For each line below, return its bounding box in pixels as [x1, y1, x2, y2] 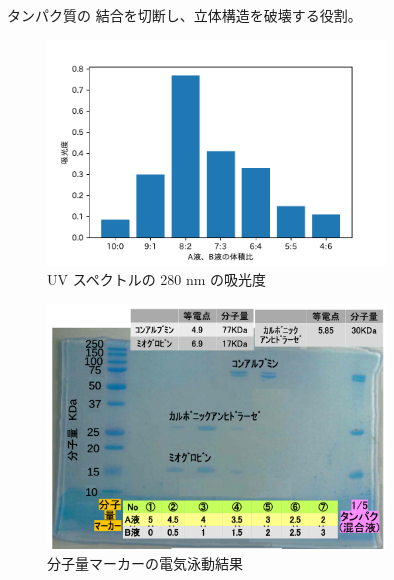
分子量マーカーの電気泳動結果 [47, 552, 243, 573]
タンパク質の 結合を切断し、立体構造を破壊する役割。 [7, 5, 362, 25]
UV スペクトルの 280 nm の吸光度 [47, 269, 267, 290]
